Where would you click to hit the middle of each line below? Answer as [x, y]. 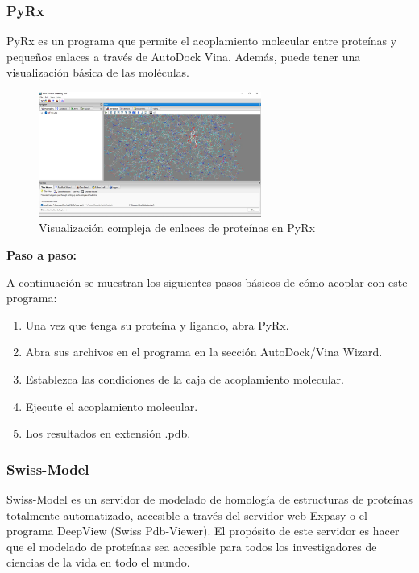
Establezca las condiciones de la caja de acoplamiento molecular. [185, 378]
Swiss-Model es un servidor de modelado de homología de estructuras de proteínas [209, 498]
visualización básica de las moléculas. [98, 72]
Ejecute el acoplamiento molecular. [112, 406]
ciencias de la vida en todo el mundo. [98, 562]
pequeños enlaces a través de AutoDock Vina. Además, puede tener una [184, 56]
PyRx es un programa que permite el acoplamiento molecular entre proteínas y [202, 41]
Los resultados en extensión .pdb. [108, 433]
